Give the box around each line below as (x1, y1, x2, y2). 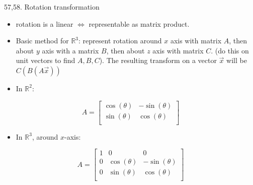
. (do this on (211, 45, 249, 55)
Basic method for (16, 35, 69, 46)
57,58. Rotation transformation (4, 2, 100, 12)
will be (226, 55, 247, 66)
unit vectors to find (16, 55, 75, 66)
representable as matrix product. (89, 18, 190, 29)
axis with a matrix (42, 45, 99, 55)
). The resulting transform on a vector (99, 55, 217, 66)
